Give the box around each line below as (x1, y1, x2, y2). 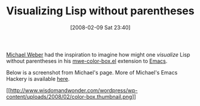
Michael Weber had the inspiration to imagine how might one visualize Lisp (6, 51, 190, 58)
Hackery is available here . (6, 75, 70, 82)
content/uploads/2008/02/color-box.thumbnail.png (6, 93, 133, 100)
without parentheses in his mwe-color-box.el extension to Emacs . (6, 57, 168, 64)
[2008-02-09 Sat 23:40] (70, 24, 131, 31)
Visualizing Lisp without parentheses (6, 4, 195, 18)
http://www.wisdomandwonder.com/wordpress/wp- (10, 86, 138, 93)
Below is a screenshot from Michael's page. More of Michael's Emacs (6, 68, 178, 76)
